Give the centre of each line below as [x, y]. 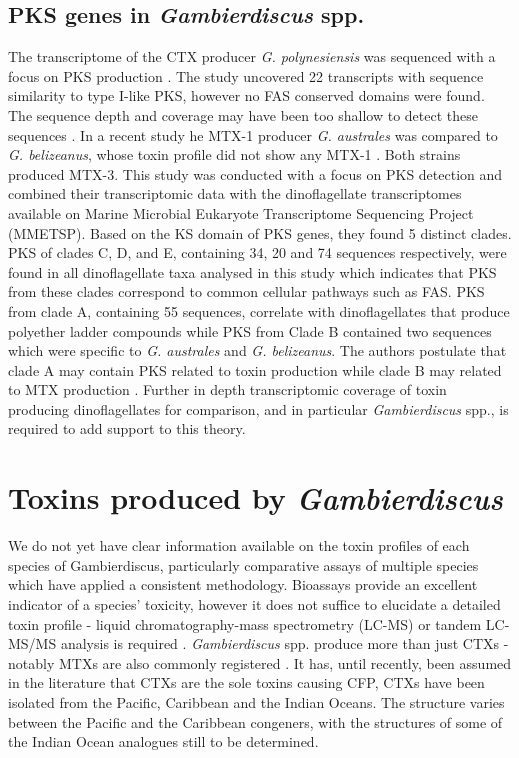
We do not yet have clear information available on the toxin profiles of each [239, 545]
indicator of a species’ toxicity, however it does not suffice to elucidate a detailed [254, 603]
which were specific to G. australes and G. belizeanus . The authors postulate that [257, 350]
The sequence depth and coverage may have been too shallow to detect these [243, 114]
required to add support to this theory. [127, 428]
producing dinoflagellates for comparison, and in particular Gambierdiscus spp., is [258, 408]
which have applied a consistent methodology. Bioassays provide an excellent [243, 584]
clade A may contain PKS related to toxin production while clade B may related [255, 369]
